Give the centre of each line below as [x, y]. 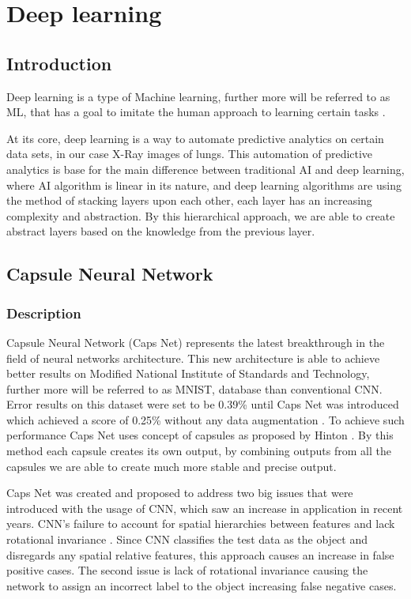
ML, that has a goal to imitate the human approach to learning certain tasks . [196, 112]
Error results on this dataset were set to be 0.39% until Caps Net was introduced [203, 404]
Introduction [59, 63]
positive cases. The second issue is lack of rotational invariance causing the [187, 570]
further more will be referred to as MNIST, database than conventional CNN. [194, 388]
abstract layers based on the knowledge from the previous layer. [161, 231]
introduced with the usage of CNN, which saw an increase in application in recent [205, 508]
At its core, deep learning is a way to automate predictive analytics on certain [195, 138]
